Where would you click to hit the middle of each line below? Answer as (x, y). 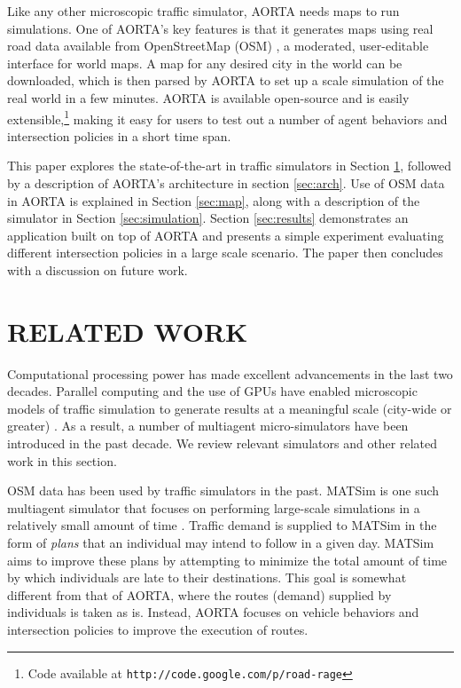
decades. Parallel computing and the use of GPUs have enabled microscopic (212, 391)
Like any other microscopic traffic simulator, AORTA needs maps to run (203, 11)
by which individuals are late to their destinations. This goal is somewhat (207, 577)
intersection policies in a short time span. (119, 135)
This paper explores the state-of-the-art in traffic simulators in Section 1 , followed (230, 166)
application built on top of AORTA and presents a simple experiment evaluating (226, 235)
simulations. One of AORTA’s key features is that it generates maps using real (220, 28)
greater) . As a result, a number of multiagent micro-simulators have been (208, 426)
